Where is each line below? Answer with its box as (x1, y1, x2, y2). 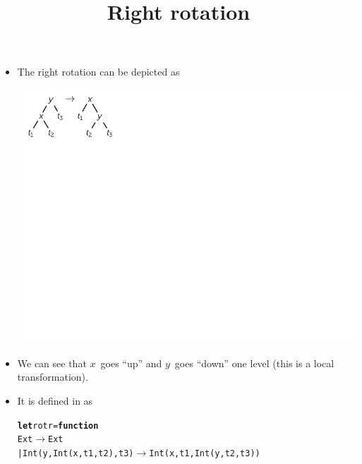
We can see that (17, 355, 87, 370)
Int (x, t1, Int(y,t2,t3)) (149, 448, 260, 458)
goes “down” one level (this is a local (174, 355, 334, 370)
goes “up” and (100, 355, 162, 370)
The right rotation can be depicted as (17, 64, 180, 79)
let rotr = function (17, 420, 99, 431)
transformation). (17, 369, 88, 384)
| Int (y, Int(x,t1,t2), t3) (17, 448, 134, 458)
